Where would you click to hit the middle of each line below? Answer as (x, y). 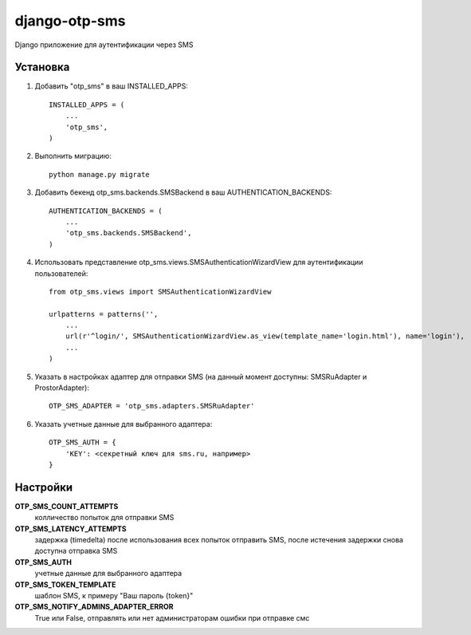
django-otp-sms (70, 21)
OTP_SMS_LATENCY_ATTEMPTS (71, 529)
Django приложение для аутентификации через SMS (104, 45)
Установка (42, 67)
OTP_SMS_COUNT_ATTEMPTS (67, 506)
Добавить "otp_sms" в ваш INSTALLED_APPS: (112, 86)
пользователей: (61, 273)
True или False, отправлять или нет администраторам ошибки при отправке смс (172, 617)
